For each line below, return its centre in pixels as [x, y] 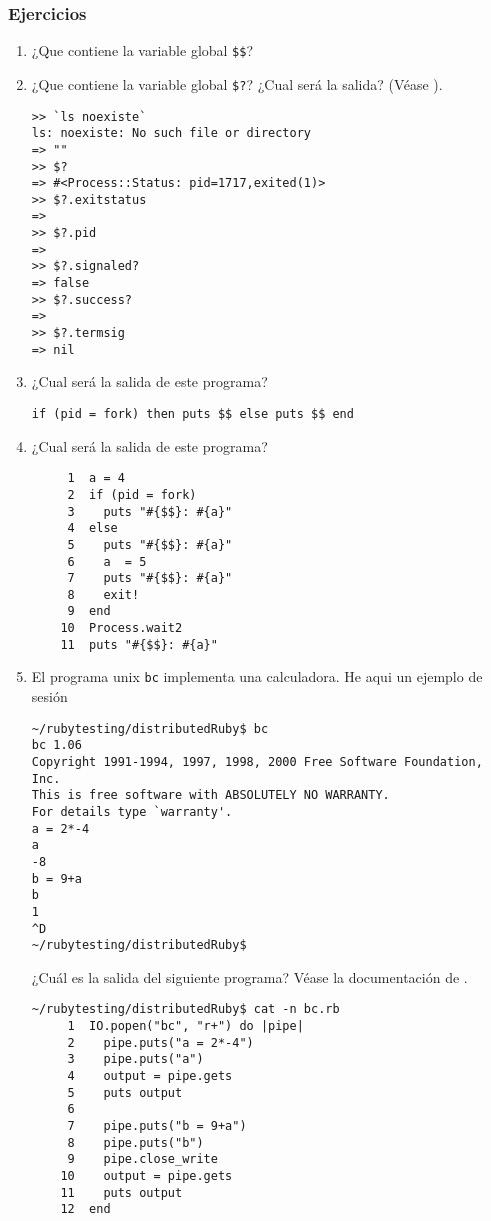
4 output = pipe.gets [150, 1076]
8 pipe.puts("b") [135, 1142]
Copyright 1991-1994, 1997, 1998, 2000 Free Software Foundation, [257, 762]
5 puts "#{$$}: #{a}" [150, 544]
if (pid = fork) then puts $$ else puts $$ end [192, 413]
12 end [85, 1209]
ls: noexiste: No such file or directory [171, 133]
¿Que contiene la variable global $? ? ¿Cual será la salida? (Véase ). [237, 83]
